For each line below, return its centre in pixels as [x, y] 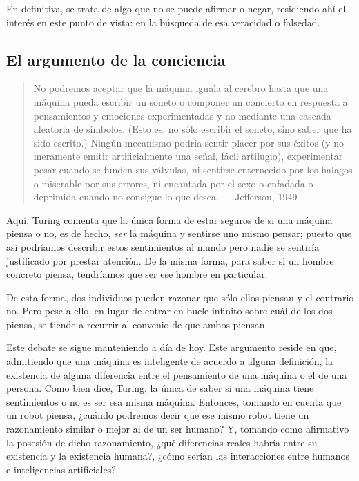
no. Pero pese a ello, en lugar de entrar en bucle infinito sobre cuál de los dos [169, 311]
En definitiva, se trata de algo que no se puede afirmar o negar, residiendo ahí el [176, 8]
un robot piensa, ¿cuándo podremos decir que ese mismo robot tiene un [158, 415]
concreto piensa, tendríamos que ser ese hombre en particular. [137, 274]
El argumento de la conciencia [116, 59]
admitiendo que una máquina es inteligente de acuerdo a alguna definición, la [170, 361]
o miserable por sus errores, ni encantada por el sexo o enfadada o [173, 183]
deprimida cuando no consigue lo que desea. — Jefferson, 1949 [165, 197]
